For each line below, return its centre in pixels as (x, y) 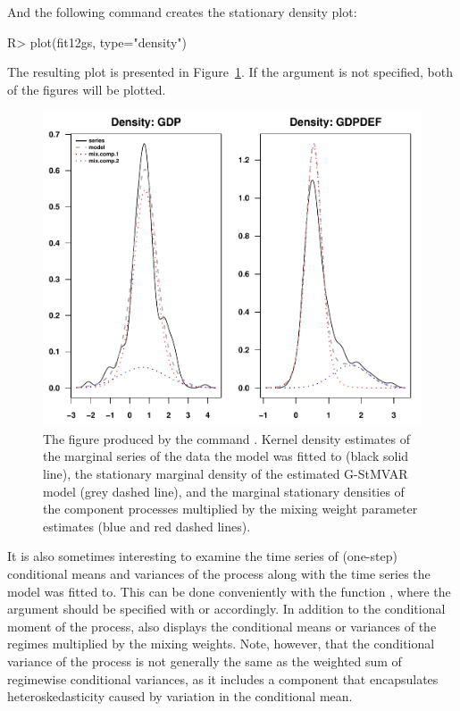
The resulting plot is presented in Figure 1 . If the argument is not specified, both (230, 72)
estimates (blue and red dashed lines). (147, 526)
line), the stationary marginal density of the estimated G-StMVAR (226, 473)
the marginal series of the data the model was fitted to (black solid (226, 456)
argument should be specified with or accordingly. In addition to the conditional (226, 609)
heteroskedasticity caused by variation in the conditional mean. (180, 696)
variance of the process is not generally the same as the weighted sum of (205, 661)
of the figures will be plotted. (87, 89)
